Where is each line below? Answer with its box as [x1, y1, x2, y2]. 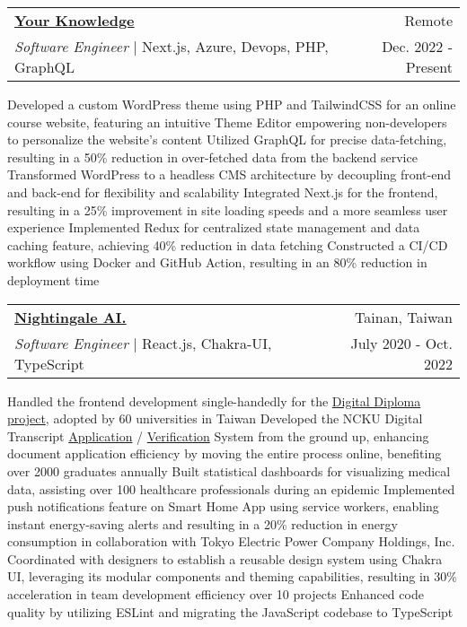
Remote [404, 10, 453, 30]
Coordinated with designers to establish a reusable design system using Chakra [7, 549, 443, 568]
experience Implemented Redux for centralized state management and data [7, 218, 420, 237]
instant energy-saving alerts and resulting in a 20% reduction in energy [7, 514, 398, 533]
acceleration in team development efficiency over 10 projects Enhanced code [7, 585, 424, 604]
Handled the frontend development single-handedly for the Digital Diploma [7, 391, 421, 410]
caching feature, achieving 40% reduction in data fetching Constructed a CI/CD [7, 235, 448, 254]
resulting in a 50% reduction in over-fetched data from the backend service [7, 147, 418, 166]
